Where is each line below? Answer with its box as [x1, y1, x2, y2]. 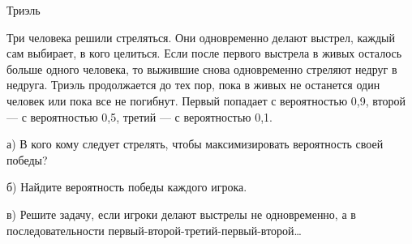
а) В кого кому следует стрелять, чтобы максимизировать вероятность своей [6, 135, 384, 152]
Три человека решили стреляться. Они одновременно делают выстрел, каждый [6, 28, 395, 45]
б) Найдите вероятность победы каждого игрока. [6, 178, 247, 195]
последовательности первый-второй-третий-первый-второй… [6, 221, 302, 238]
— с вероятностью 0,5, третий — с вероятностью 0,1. [6, 108, 273, 125]
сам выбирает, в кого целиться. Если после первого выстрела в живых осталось [6, 45, 402, 62]
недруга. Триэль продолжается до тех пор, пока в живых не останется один [6, 76, 380, 93]
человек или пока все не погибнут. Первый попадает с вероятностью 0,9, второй [6, 92, 406, 109]
